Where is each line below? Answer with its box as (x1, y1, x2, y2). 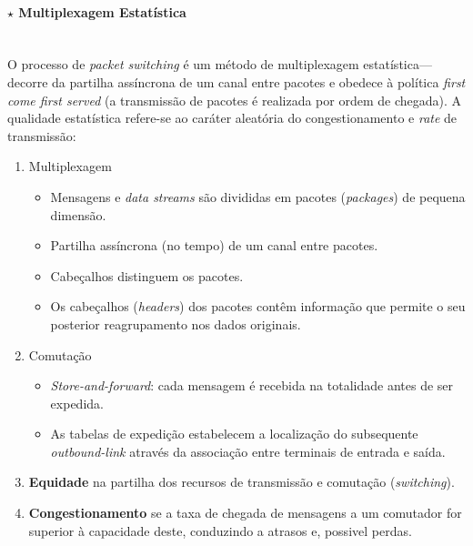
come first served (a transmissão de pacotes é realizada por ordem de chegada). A (7, 90, 462, 109)
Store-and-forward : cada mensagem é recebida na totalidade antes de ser (50, 376, 454, 395)
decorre (7, 72, 48, 91)
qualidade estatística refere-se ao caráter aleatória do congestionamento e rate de (7, 108, 458, 127)
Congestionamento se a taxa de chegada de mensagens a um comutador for (28, 503, 462, 522)
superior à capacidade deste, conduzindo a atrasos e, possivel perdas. (28, 521, 412, 540)
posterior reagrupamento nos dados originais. (50, 314, 301, 333)
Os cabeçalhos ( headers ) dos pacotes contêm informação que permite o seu (50, 297, 466, 316)
